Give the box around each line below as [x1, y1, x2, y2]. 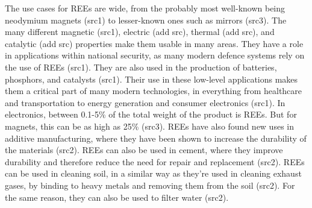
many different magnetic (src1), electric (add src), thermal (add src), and [5, 25, 275, 38]
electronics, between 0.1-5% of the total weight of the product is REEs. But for [5, 108, 297, 121]
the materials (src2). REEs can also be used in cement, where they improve [5, 143, 283, 156]
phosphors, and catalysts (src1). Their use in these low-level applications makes [5, 72, 298, 85]
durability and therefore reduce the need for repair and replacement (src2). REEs [5, 155, 305, 168]
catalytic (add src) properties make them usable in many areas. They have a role [5, 37, 304, 49]
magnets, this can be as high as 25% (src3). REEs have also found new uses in [5, 119, 294, 132]
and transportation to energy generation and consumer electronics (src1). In [5, 96, 285, 109]
